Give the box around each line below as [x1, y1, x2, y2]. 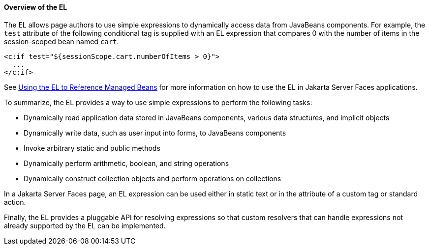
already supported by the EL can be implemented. [4, 221, 166, 230]
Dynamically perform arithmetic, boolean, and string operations [24, 159, 229, 167]
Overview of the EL [4, 3, 67, 11]
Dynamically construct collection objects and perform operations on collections [24, 174, 281, 183]
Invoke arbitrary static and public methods [24, 143, 160, 152]
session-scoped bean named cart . [4, 37, 119, 46]
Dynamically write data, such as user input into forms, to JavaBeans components [24, 128, 286, 137]
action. [4, 197, 26, 206]
